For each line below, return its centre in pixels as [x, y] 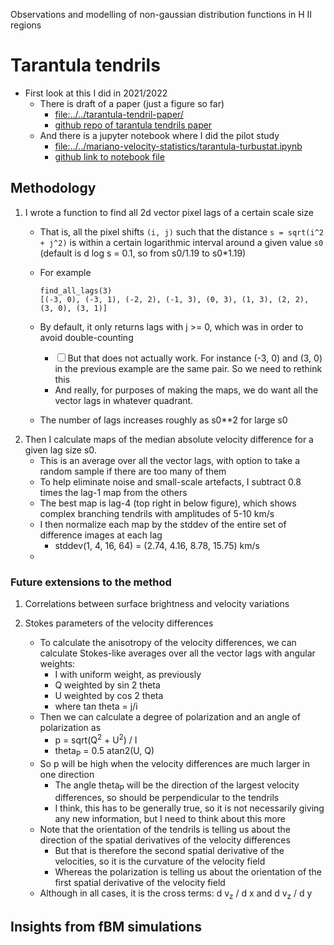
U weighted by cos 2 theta [109, 696]
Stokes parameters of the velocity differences [119, 623]
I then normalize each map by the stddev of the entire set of [163, 524]
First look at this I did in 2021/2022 [96, 93]
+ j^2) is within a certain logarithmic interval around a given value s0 [181, 242]
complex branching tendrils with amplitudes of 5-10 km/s [157, 513]
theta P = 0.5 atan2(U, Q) [104, 751]
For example [65, 272]
